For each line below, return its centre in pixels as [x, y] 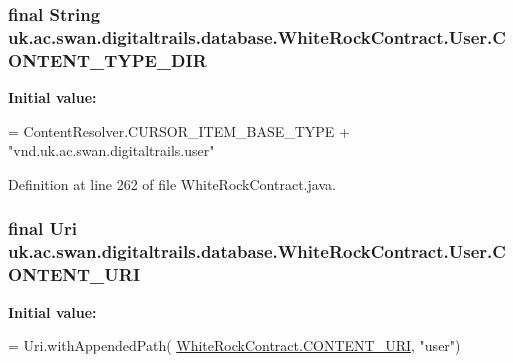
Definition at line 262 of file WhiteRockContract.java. [172, 183]
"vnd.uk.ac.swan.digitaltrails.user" [111, 150]
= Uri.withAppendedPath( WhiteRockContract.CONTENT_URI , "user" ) [234, 345]
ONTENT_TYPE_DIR [107, 59]
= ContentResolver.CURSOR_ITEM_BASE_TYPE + [179, 130]
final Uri [42, 228]
